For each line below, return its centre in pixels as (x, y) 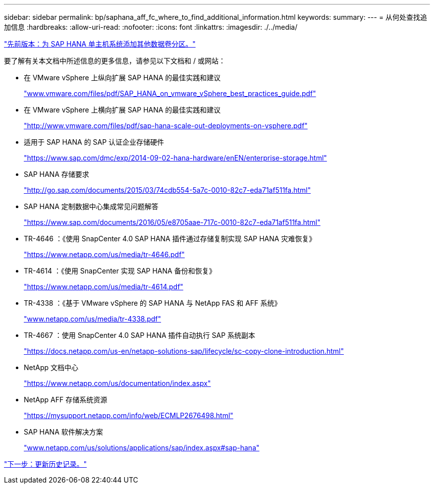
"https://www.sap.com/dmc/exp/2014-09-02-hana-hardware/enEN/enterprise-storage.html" (175, 158)
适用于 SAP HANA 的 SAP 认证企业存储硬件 (94, 142)
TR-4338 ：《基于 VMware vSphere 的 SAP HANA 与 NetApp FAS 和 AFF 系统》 (153, 303)
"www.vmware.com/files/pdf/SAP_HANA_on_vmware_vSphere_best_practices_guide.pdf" (170, 93)
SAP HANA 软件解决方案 (63, 432)
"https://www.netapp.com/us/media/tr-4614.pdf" (104, 287)
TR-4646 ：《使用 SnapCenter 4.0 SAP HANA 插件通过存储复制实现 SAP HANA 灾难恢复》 (170, 239)
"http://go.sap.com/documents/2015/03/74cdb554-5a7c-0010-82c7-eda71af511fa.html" (167, 190)
